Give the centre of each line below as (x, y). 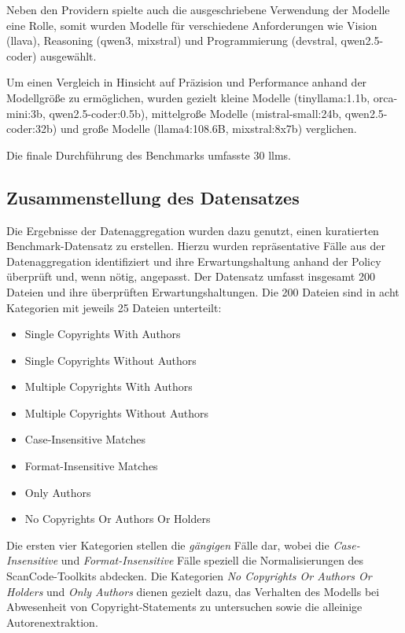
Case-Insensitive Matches (85, 439)
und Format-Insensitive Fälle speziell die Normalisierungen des (212, 560)
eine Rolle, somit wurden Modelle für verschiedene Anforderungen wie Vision (192, 25)
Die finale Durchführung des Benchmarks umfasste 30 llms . (149, 155)
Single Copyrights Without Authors (110, 360)
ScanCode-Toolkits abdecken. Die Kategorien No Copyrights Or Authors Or (189, 576)
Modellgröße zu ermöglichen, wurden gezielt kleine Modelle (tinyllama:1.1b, (188, 97)
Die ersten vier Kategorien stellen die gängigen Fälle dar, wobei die (168, 545)
